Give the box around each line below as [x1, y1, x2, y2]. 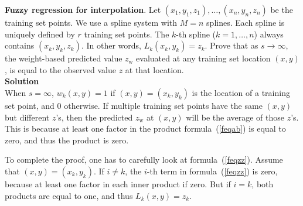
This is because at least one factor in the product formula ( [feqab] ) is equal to [5, 122, 286, 135]
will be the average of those [186, 111, 285, 123]
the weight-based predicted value [5, 52, 122, 64]
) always [254, 28, 284, 40]
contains [5, 39, 35, 51]
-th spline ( [176, 28, 216, 40]
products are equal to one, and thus [5, 189, 133, 201]
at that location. [125, 63, 184, 75]
